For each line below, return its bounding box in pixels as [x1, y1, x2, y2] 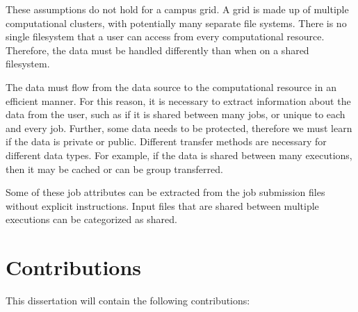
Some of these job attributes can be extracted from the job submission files [6, 185, 325, 199]
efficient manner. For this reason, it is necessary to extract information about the [6, 93, 351, 108]
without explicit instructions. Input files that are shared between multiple [6, 198, 319, 213]
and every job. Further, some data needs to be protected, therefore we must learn [6, 120, 352, 135]
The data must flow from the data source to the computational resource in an [6, 79, 336, 94]
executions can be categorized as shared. [6, 212, 177, 227]
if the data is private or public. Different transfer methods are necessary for [6, 134, 327, 149]
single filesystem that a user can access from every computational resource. [6, 29, 325, 44]
